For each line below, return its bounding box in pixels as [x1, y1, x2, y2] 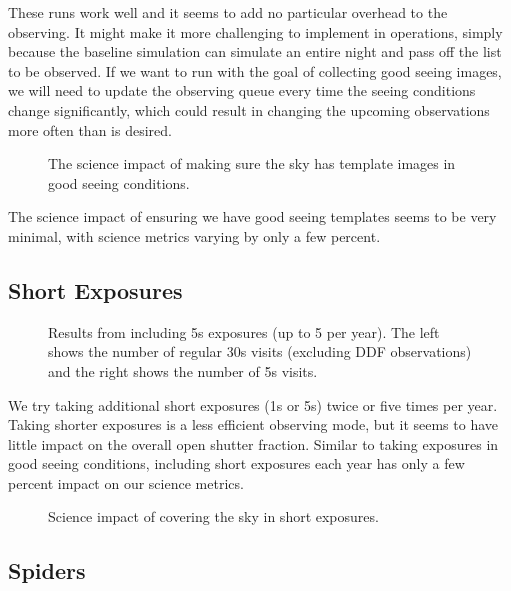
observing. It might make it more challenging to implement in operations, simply [8, 21, 503, 42]
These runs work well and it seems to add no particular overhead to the [8, 2, 448, 22]
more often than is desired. [8, 119, 172, 140]
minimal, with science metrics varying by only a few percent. [8, 225, 381, 246]
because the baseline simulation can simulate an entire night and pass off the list [8, 41, 502, 62]
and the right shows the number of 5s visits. [48, 360, 318, 381]
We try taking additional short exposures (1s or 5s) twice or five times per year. [8, 394, 498, 415]
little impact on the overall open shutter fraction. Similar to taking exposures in [8, 433, 499, 454]
